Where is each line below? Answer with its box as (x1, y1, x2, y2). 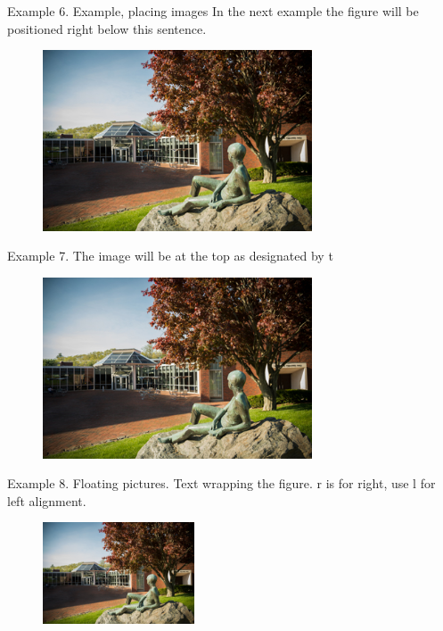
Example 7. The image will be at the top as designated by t (7, 246, 333, 265)
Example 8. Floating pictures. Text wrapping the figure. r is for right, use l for (7, 474, 436, 493)
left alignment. (7, 491, 86, 510)
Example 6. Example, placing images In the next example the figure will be (7, 2, 419, 20)
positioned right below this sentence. (7, 19, 207, 37)
